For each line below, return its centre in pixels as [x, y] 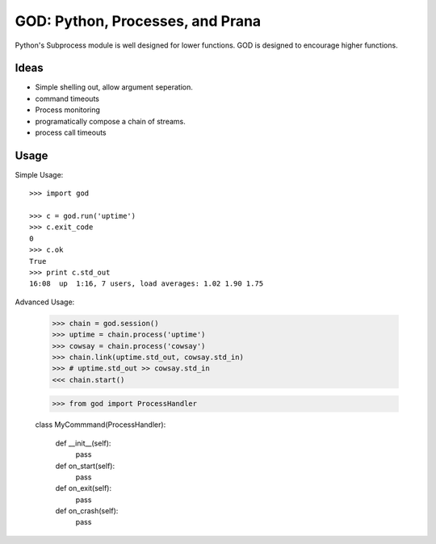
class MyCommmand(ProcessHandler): [101, 425]
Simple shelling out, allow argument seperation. [114, 87]
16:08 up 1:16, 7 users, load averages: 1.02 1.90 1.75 [147, 284]
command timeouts [67, 98]
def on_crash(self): [87, 511]
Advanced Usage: [45, 302]
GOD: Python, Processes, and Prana [138, 21]
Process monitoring [68, 110]
